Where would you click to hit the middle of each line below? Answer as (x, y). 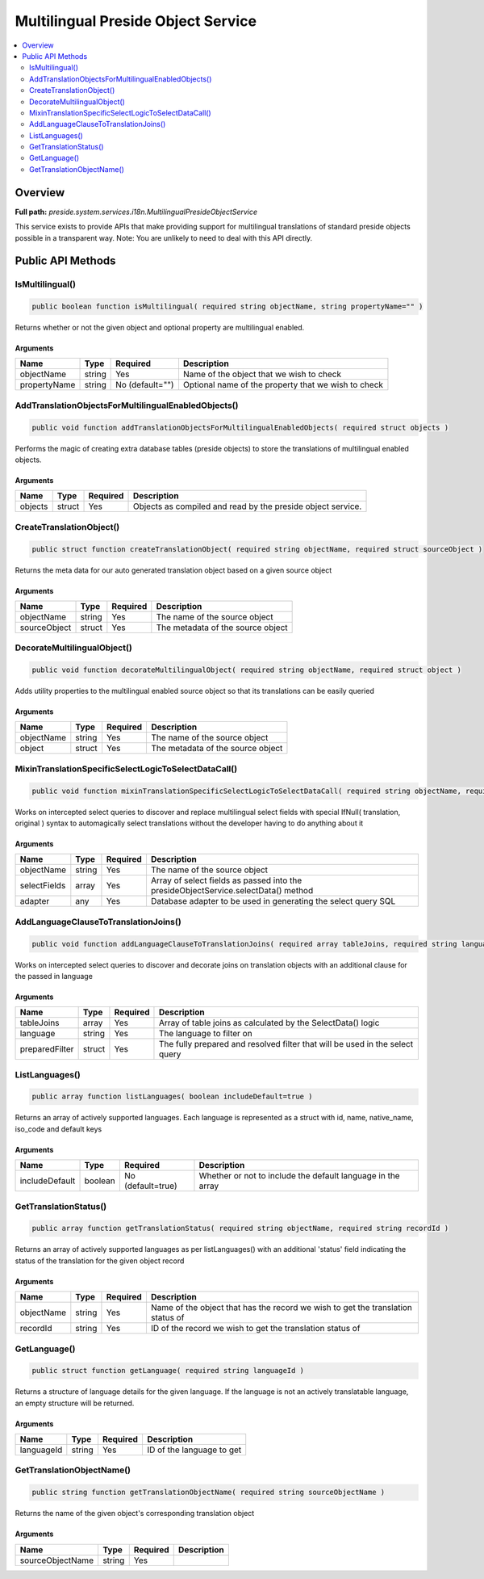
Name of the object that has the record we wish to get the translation (282, 1308)
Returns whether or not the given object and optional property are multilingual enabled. (160, 328)
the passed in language (54, 976)
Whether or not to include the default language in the (299, 1176)
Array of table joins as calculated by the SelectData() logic (269, 1023)
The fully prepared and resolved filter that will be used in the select (286, 1044)
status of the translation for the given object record (100, 1261)
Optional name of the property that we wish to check (283, 385)
